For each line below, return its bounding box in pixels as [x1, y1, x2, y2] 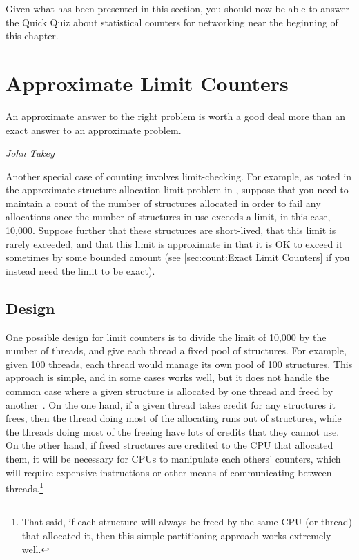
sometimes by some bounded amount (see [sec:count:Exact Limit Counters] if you [6, 250, 350, 264]
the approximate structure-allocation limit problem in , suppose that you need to [6, 182, 349, 197]
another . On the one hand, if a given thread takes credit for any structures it [6, 397, 336, 412]
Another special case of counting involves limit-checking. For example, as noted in [6, 168, 352, 183]
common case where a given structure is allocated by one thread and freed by [6, 384, 333, 398]
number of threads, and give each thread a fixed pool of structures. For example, [6, 343, 347, 358]
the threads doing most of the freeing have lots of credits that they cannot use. [6, 424, 340, 438]
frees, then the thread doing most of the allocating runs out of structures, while [6, 411, 342, 425]
